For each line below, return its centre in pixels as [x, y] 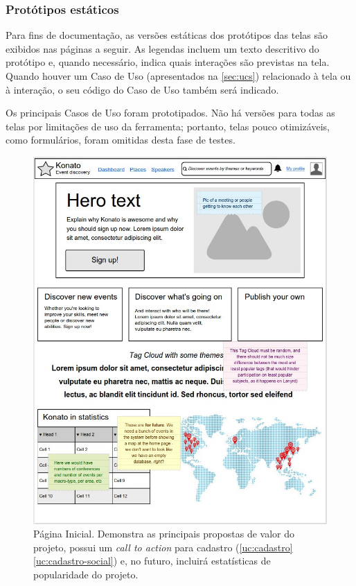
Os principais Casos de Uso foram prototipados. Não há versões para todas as [170, 113]
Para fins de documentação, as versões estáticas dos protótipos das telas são [167, 35]
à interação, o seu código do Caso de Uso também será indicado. [142, 89]
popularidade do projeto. [86, 575]
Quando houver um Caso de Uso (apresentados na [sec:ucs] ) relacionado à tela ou [178, 76]
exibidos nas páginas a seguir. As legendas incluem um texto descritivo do [162, 48]
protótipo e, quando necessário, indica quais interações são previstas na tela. [168, 62]
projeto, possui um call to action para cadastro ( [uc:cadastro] [163, 547]
